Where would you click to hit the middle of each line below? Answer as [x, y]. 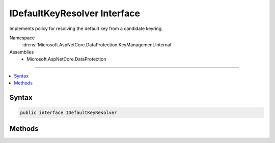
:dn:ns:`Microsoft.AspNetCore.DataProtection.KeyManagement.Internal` [98, 45]
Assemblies [22, 52]
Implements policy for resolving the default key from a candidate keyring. [86, 28]
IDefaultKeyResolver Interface [75, 13]
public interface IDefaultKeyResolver [68, 112]
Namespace [22, 38]
